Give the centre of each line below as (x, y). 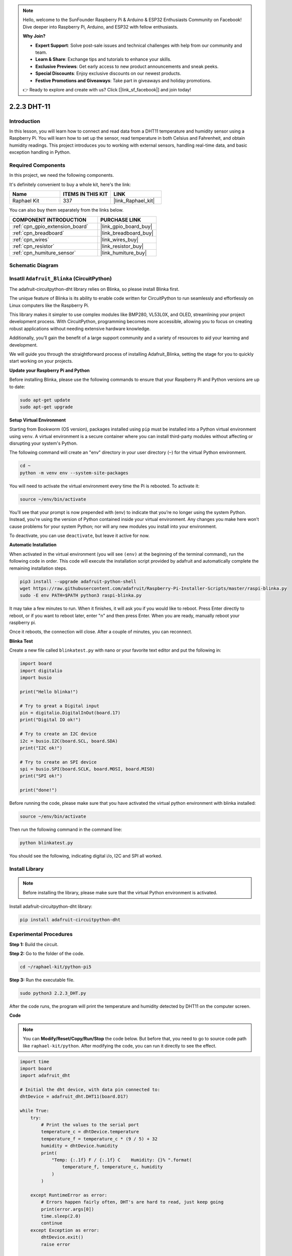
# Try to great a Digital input (60, 706)
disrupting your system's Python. (43, 443)
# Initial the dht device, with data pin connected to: (90, 1090)
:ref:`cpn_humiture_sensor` (44, 253)
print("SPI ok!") (41, 776)
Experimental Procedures (41, 934)
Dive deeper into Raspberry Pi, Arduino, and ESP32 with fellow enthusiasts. (101, 27)
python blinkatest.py (46, 843)
